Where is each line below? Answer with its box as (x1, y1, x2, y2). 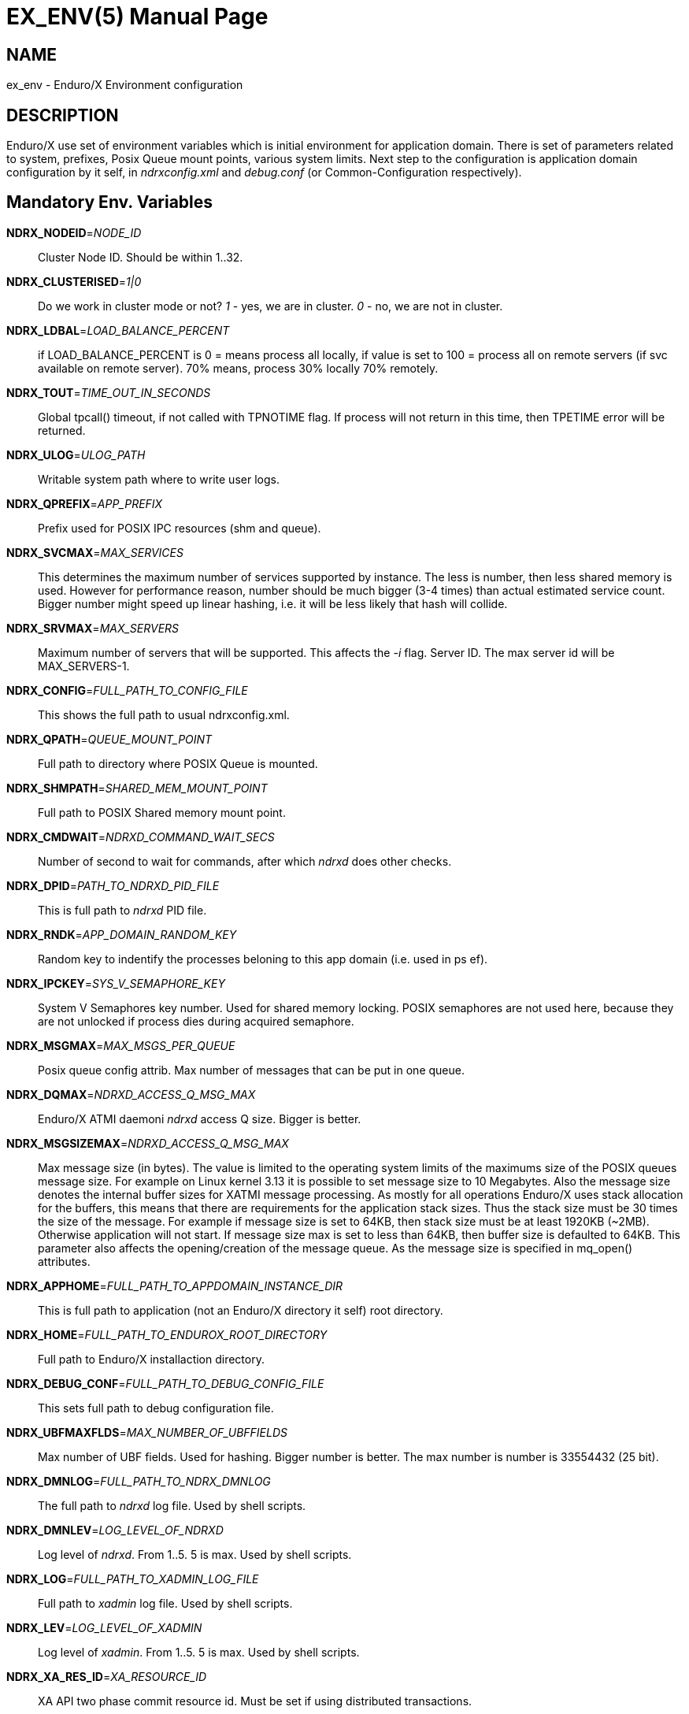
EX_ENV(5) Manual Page (6, 3, 269, 30)
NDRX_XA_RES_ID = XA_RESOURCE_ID (6, 1669, 207, 1683)
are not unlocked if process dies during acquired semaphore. (38, 1014, 354, 1028)
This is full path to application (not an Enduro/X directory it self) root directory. (38, 1303, 443, 1317)
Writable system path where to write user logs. (38, 472, 280, 486)
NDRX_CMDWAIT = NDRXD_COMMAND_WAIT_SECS (6, 829, 275, 844)
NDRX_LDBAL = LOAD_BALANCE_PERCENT (6, 323, 230, 337)
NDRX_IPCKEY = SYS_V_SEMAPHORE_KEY (6, 976, 225, 990)
